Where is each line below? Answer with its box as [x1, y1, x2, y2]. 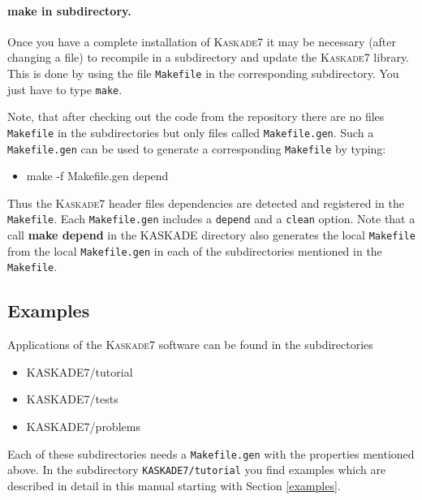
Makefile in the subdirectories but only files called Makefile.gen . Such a [7, 123, 374, 140]
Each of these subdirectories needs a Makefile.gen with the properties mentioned [7, 445, 415, 462]
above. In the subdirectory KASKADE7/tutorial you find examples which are [7, 461, 386, 478]
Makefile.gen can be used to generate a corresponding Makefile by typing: [7, 140, 386, 157]
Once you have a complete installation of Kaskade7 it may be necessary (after [7, 32, 397, 50]
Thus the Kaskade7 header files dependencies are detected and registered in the [7, 194, 404, 211]
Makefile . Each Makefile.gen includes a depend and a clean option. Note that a [7, 210, 416, 227]
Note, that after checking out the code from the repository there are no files [7, 108, 385, 125]
